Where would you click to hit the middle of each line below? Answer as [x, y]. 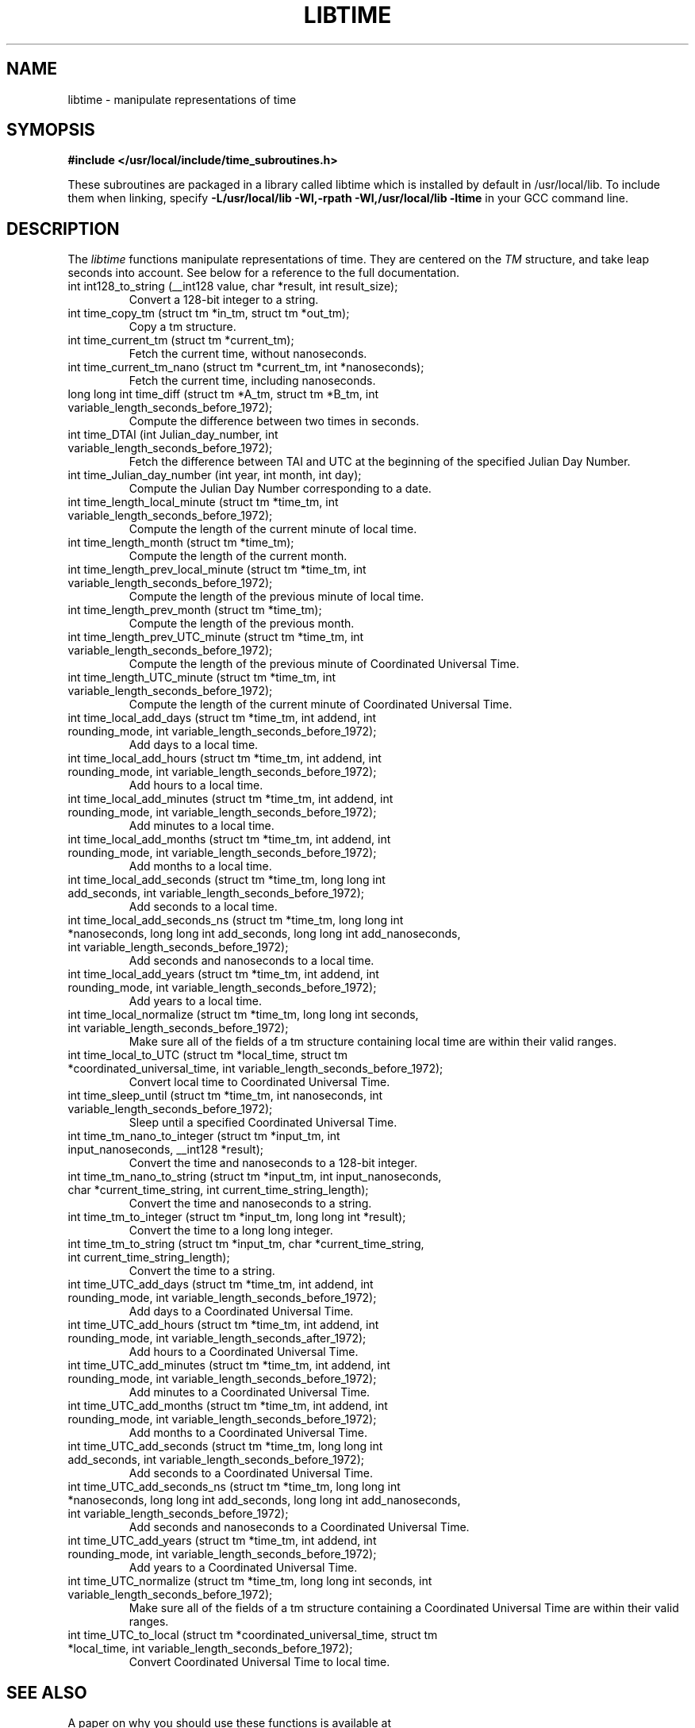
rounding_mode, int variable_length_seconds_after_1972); [217, 1338]
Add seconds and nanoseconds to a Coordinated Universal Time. [299, 1527]
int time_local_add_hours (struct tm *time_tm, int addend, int [225, 758]
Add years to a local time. [196, 1001]
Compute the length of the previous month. [242, 624]
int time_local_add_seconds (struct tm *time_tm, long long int [227, 880]
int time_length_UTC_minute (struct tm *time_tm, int [202, 678]
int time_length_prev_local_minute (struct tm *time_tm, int [217, 570]
